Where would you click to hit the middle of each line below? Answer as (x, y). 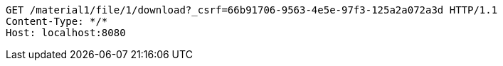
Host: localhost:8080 (66, 33)
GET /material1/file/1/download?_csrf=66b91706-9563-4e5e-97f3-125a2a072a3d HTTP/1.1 (252, 10)
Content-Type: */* (57, 21)
